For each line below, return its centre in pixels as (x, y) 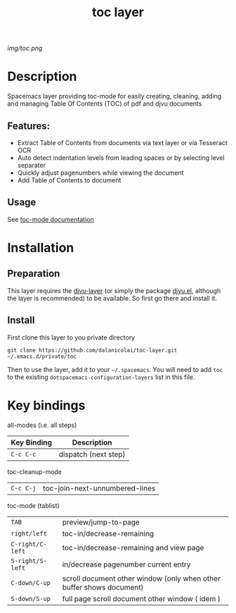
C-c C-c (24, 454)
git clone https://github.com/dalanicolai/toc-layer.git (92, 350)
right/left (29, 533)
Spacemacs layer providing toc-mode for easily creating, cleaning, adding (114, 97)
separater (31, 165)
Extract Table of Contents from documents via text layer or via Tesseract (123, 142)
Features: (29, 126)
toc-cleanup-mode (34, 471)
